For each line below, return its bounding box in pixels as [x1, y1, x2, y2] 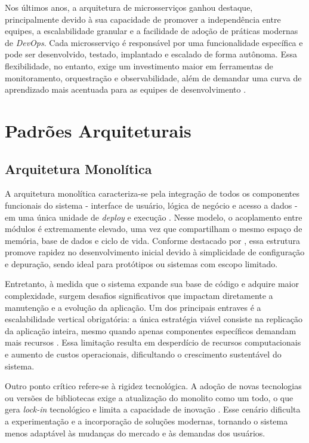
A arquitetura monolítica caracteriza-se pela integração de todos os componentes [5, 187, 299, 200]
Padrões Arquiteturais [5, 118, 191, 142]
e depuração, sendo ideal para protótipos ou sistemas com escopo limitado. [5, 257, 278, 270]
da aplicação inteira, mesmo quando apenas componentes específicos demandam [5, 324, 296, 337]
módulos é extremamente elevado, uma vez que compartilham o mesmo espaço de [5, 222, 302, 235]
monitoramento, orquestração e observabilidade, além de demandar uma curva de [5, 71, 302, 84]
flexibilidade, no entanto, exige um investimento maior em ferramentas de [5, 59, 273, 72]
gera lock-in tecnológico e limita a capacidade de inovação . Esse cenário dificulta [5, 403, 301, 415]
